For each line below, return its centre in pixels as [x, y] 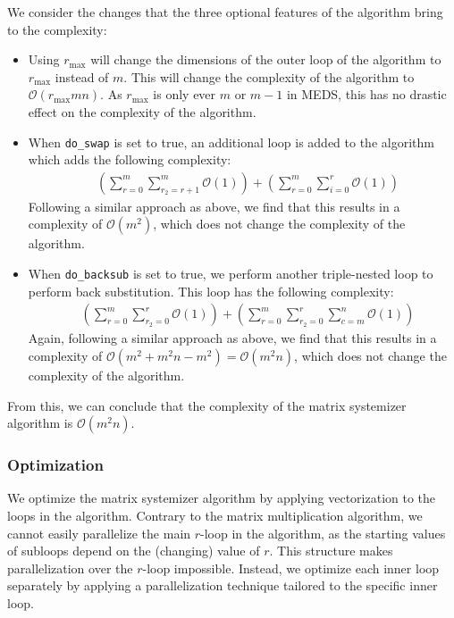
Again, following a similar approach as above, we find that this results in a [232, 338]
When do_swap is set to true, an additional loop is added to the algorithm [231, 142]
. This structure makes [331, 551]
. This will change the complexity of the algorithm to [269, 76]
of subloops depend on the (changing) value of [134, 551]
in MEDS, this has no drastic [366, 94]
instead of [82, 76]
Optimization [55, 465]
